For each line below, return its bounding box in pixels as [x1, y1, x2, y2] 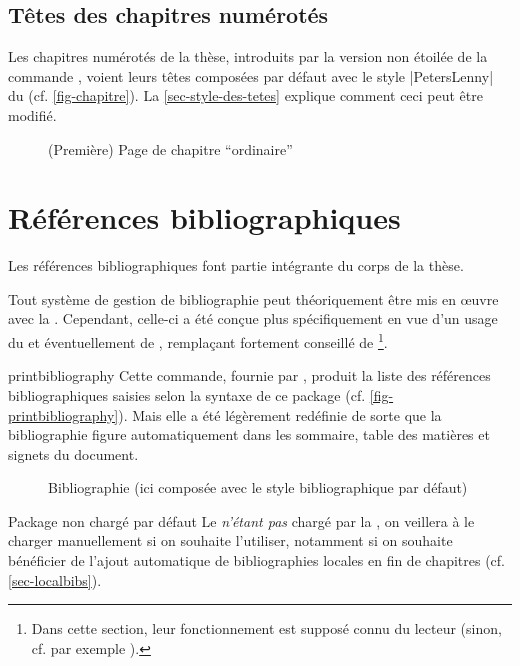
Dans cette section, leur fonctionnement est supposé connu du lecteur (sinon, [31, 618, 502, 639]
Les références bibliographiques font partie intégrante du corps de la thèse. [8, 255, 464, 276]
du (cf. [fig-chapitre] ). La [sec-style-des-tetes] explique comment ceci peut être [8, 85, 483, 106]
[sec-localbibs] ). [8, 569, 102, 590]
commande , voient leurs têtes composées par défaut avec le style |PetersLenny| [8, 65, 494, 86]
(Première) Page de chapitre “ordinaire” [48, 138, 293, 159]
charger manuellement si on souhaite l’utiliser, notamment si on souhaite [8, 530, 453, 551]
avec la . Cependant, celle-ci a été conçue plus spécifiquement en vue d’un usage [8, 308, 498, 329]
